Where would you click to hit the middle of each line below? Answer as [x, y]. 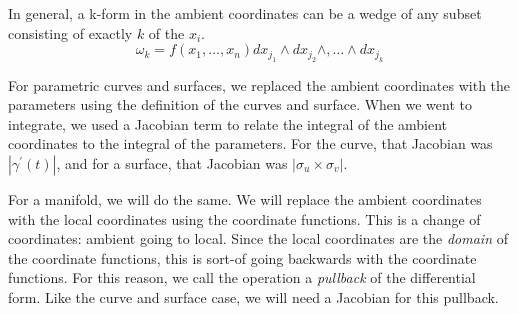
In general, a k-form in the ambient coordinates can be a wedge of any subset [245, 13]
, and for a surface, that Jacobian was [172, 162]
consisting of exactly [70, 32]
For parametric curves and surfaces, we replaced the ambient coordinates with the [259, 84]
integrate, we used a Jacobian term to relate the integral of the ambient [228, 123]
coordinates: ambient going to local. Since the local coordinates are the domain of [258, 238]
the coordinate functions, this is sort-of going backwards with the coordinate [242, 257]
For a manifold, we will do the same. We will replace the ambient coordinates [245, 198]
